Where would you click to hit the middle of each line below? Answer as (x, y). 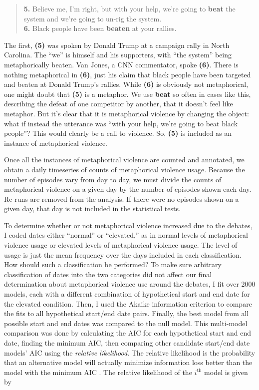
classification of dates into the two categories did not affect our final (108, 274)
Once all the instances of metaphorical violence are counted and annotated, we (124, 160)
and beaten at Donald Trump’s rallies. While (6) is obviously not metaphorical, (126, 84)
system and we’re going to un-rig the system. (93, 18)
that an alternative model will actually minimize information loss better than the (128, 362)
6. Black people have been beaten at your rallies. (100, 28)
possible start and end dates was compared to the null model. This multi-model (126, 323)
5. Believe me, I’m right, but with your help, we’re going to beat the (129, 8)
